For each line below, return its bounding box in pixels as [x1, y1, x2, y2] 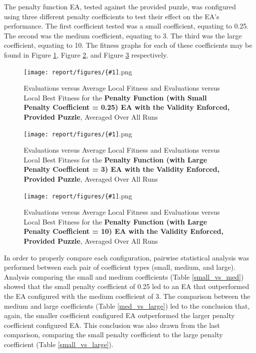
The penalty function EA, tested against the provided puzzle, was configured [4, 1, 236, 11]
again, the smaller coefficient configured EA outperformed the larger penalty [4, 310, 235, 321]
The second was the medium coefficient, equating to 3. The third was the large [4, 30, 242, 40]
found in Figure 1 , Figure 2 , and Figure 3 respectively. [4, 49, 168, 60]
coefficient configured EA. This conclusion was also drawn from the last [4, 320, 220, 330]
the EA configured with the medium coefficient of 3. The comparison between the [4, 291, 251, 301]
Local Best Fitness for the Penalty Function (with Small [24, 92, 207, 102]
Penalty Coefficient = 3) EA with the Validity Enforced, [24, 164, 219, 174]
